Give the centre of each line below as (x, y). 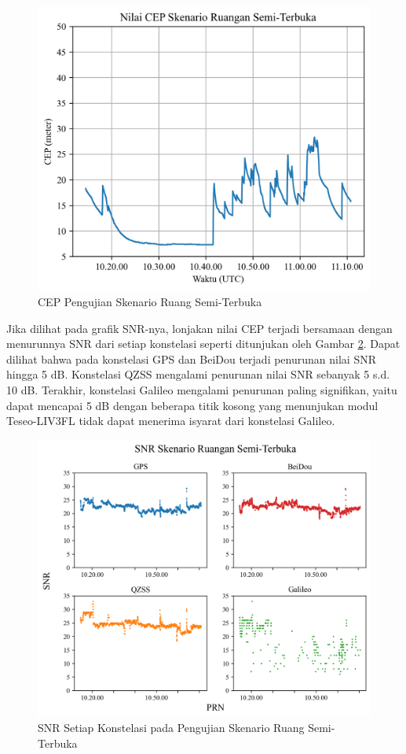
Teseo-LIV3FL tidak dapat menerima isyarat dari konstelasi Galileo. (171, 421)
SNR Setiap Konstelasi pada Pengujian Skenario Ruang (171, 728)
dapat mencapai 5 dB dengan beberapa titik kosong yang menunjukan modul (192, 405)
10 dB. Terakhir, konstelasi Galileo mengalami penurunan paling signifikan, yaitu (202, 390)
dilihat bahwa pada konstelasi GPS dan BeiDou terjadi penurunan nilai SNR (191, 359)
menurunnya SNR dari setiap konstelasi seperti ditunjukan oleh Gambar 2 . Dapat (203, 344)
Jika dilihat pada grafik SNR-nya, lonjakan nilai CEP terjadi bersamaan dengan (199, 328)
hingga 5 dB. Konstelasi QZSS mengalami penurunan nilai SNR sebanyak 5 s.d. (198, 374)
